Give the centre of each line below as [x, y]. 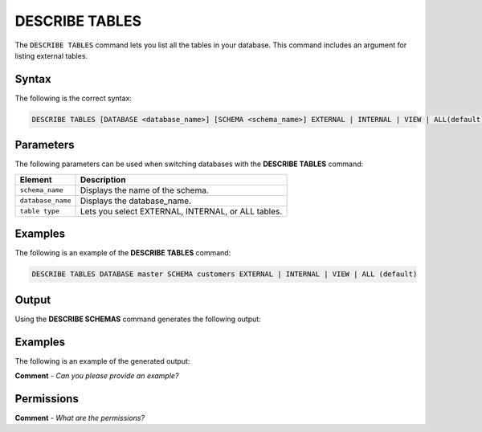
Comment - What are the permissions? [80, 418]
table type [40, 212]
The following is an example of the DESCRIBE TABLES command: [123, 253]
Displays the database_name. [136, 201]
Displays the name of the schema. [144, 190]
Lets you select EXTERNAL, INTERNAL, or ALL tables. [181, 211]
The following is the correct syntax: [74, 98]
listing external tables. [51, 55]
